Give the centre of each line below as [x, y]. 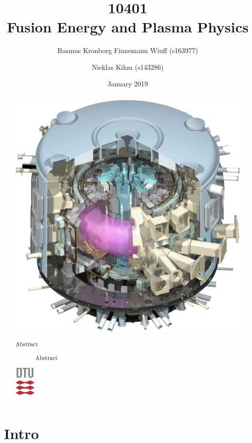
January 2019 [128, 83]
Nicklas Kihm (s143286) [128, 67]
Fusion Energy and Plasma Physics [128, 27]
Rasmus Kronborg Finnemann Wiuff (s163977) [128, 50]
